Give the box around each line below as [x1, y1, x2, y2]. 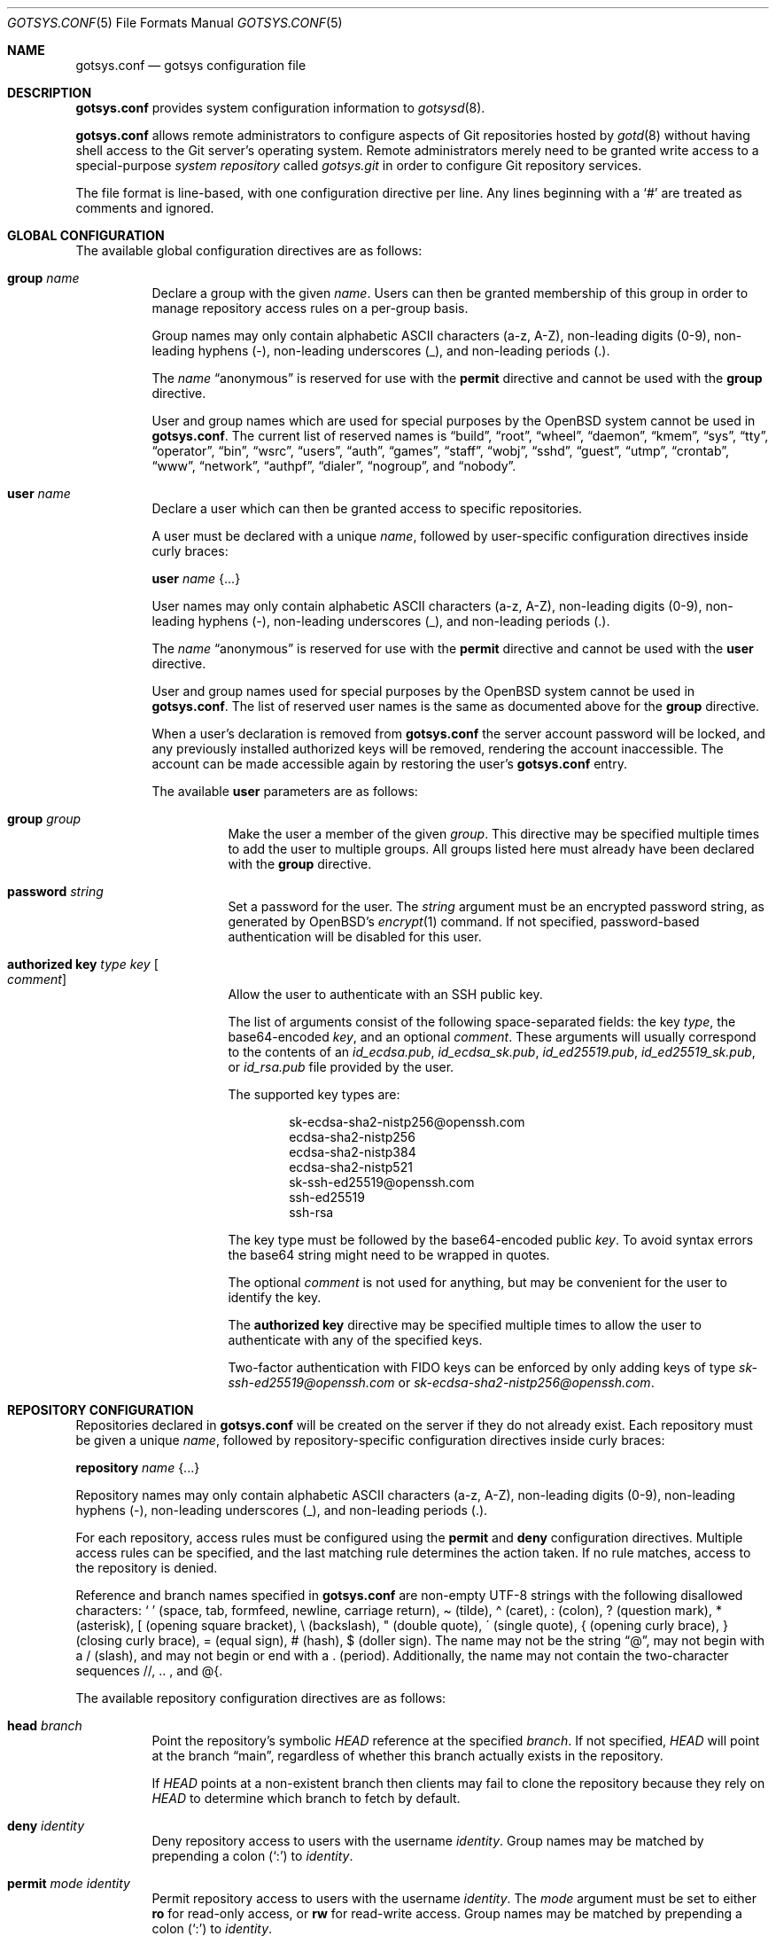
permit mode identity [7, 1876, 130, 1891]
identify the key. [228, 1290, 322, 1305]
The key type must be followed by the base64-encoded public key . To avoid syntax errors [228, 1232, 754, 1247]
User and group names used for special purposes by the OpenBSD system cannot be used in [151, 683, 695, 699]
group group [7, 811, 81, 826]
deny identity [7, 1818, 85, 1833]
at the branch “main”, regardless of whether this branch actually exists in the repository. [151, 1748, 663, 1763]
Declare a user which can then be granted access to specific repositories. [151, 501, 583, 516]
